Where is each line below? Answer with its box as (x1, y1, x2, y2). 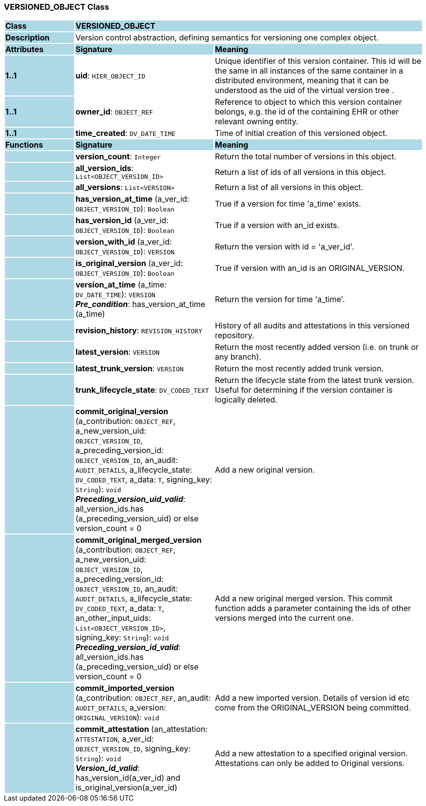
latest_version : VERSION (75, 347, 160, 357)
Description (5, 33, 50, 43)
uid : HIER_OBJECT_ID (75, 71, 146, 81)
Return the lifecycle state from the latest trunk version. (214, 375, 414, 385)
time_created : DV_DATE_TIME (75, 128, 175, 138)
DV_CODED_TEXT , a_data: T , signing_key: (75, 475, 212, 485)
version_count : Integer (75, 152, 161, 162)
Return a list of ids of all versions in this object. (214, 167, 386, 177)
